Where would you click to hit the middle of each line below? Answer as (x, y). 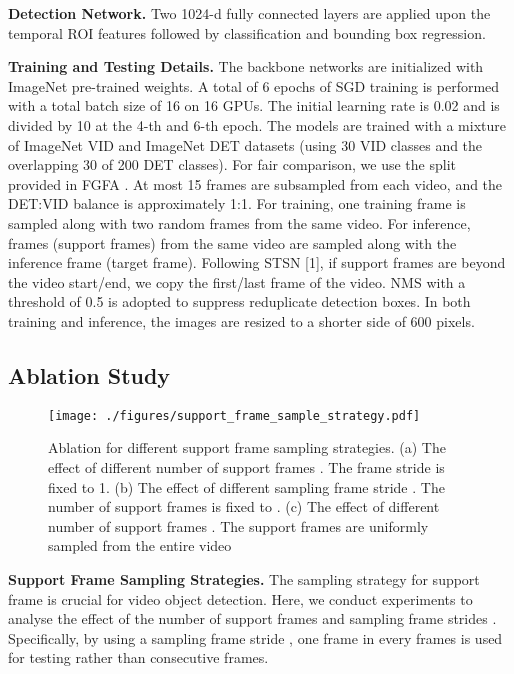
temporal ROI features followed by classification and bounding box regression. (247, 32)
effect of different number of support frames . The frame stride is (246, 466)
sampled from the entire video (140, 545)
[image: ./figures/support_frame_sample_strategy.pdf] (234, 415)
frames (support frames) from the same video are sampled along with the (232, 242)
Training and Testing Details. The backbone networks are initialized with (246, 66)
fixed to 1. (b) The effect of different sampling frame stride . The (246, 486)
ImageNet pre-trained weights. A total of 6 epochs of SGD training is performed (254, 85)
